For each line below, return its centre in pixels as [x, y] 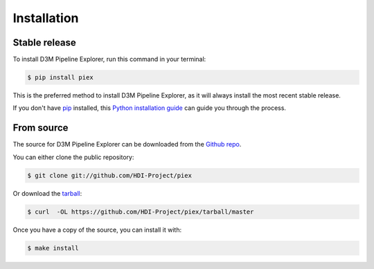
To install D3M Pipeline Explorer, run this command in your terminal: [109, 59]
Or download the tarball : [47, 193]
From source [41, 128]
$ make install [53, 248]
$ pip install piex [60, 77]
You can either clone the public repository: [73, 157]
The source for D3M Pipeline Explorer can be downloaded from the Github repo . [127, 145]
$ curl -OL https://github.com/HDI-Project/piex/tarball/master [141, 212]
